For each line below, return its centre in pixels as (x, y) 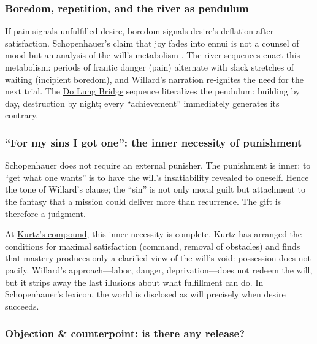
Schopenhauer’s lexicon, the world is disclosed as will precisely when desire (145, 294)
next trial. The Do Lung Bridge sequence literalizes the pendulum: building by (153, 91)
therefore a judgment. (45, 213)
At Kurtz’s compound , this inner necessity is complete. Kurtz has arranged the (154, 234)
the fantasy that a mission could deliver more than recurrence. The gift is (143, 201)
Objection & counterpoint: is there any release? (125, 333)
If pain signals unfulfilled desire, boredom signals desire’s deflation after (139, 31)
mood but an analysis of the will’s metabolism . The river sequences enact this (153, 55)
